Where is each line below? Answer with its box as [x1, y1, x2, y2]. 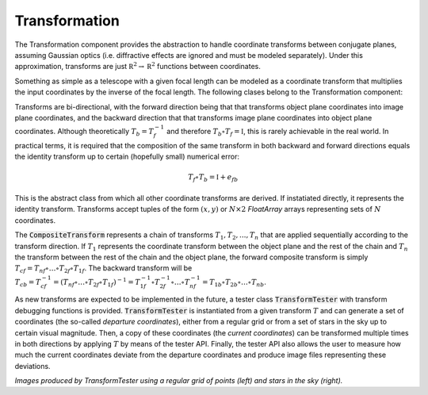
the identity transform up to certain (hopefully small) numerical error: [14, 151, 239, 162]
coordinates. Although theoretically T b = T [14, 127, 155, 138]
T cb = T [14, 278, 41, 289]
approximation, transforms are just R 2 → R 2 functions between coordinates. [14, 60, 261, 71]
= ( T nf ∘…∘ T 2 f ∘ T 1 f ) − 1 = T [52, 276, 140, 289]
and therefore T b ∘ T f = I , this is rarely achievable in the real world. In [166, 127, 389, 138]
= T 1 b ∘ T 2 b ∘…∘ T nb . [202, 277, 267, 289]
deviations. [14, 361, 51, 370]
